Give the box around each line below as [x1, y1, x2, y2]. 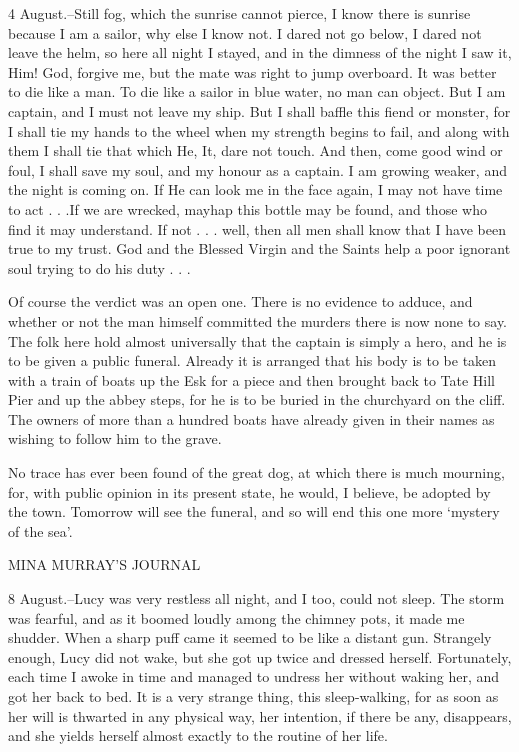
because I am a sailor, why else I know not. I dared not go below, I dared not [8, 22, 482, 43]
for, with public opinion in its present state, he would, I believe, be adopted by [8, 481, 491, 502]
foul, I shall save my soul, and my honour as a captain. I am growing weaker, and [8, 159, 507, 180]
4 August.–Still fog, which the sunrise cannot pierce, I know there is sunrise [8, 3, 471, 23]
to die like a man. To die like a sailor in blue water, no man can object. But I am [8, 81, 506, 102]
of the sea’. [8, 520, 73, 541]
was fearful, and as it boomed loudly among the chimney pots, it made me [8, 607, 465, 628]
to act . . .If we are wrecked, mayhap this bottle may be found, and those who [8, 198, 487, 219]
